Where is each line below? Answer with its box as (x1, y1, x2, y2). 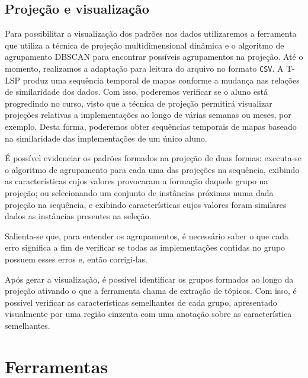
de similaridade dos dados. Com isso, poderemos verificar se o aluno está (5, 85, 268, 98)
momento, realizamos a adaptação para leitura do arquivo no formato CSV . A (5, 62, 284, 74)
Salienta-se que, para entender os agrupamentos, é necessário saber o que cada (5, 229, 288, 242)
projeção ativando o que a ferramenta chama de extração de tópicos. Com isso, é (5, 284, 297, 297)
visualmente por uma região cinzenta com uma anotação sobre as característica (5, 307, 292, 320)
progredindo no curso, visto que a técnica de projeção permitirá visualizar (5, 97, 272, 109)
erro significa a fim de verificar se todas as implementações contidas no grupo (5, 241, 285, 254)
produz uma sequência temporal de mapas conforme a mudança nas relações (23, 73, 300, 86)
